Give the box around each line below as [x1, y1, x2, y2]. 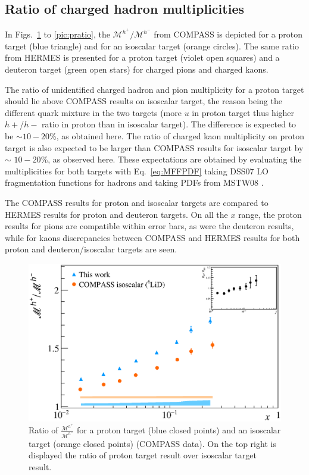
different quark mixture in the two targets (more [5, 106, 182, 118]
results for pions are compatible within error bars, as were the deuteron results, [5, 220, 294, 232]
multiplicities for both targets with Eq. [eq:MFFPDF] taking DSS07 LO [5, 164, 269, 177]
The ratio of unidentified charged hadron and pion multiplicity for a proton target [5, 83, 304, 95]
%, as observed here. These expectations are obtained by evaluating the [40, 153, 302, 165]
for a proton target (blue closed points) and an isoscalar [77, 424, 281, 436]
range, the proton [238, 208, 302, 220]
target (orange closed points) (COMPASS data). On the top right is [29, 437, 276, 449]
